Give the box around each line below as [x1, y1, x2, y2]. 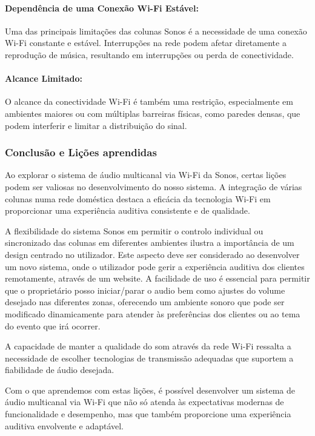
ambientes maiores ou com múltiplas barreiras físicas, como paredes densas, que [5, 107, 300, 119]
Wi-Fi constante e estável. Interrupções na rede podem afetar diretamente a [5, 36, 287, 49]
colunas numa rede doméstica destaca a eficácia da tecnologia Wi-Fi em [5, 192, 271, 205]
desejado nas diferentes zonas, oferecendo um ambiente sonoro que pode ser [5, 296, 285, 308]
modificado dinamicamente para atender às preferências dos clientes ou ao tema [5, 307, 300, 320]
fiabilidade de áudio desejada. [5, 363, 114, 376]
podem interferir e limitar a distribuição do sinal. [5, 119, 187, 131]
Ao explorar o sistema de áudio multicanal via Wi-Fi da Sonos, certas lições [5, 168, 287, 181]
